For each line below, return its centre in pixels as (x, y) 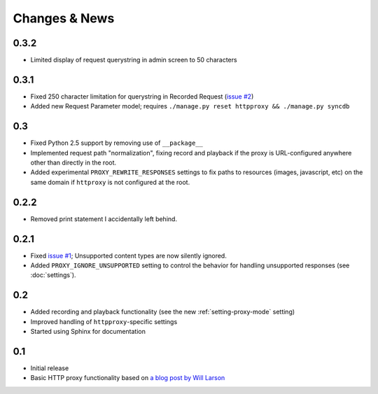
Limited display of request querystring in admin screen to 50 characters (134, 60)
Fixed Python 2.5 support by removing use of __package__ (117, 143)
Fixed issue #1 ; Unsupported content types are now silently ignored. (128, 255)
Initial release (50, 368)
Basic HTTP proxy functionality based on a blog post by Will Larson (128, 378)
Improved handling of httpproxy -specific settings (104, 321)
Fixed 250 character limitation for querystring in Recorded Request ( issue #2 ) (142, 96)
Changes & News (64, 18)
